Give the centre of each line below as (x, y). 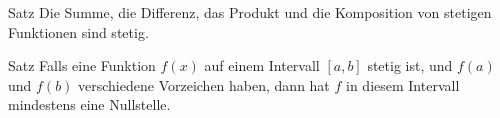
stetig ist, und (410, 65)
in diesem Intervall (403, 84)
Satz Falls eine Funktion (82, 65)
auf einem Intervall (262, 65)
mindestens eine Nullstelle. (89, 104)
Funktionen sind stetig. (78, 31)
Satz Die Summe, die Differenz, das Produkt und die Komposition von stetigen (250, 12)
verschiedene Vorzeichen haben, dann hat (204, 84)
